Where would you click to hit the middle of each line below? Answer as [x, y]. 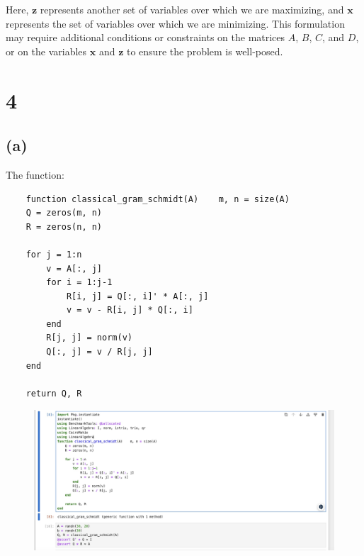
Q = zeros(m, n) [64, 213]
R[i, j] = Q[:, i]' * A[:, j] [137, 296]
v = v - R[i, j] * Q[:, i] [130, 310]
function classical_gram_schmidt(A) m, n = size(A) [158, 199]
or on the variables [46, 51]
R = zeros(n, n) [64, 227]
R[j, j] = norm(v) [89, 338]
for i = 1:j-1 [79, 283]
